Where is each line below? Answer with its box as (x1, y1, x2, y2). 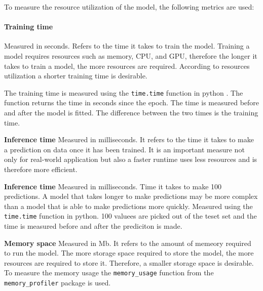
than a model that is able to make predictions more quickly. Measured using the (4, 200, 253, 211)
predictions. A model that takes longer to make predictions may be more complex (4, 191, 258, 201)
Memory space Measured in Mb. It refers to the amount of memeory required (4, 237, 251, 248)
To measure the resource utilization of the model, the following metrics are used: (4, 2, 254, 12)
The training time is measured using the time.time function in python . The (4, 87, 243, 98)
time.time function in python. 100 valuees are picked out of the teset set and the (4, 211, 257, 221)
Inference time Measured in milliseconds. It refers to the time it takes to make (4, 134, 254, 145)
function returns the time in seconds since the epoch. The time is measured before (4, 97, 259, 108)
